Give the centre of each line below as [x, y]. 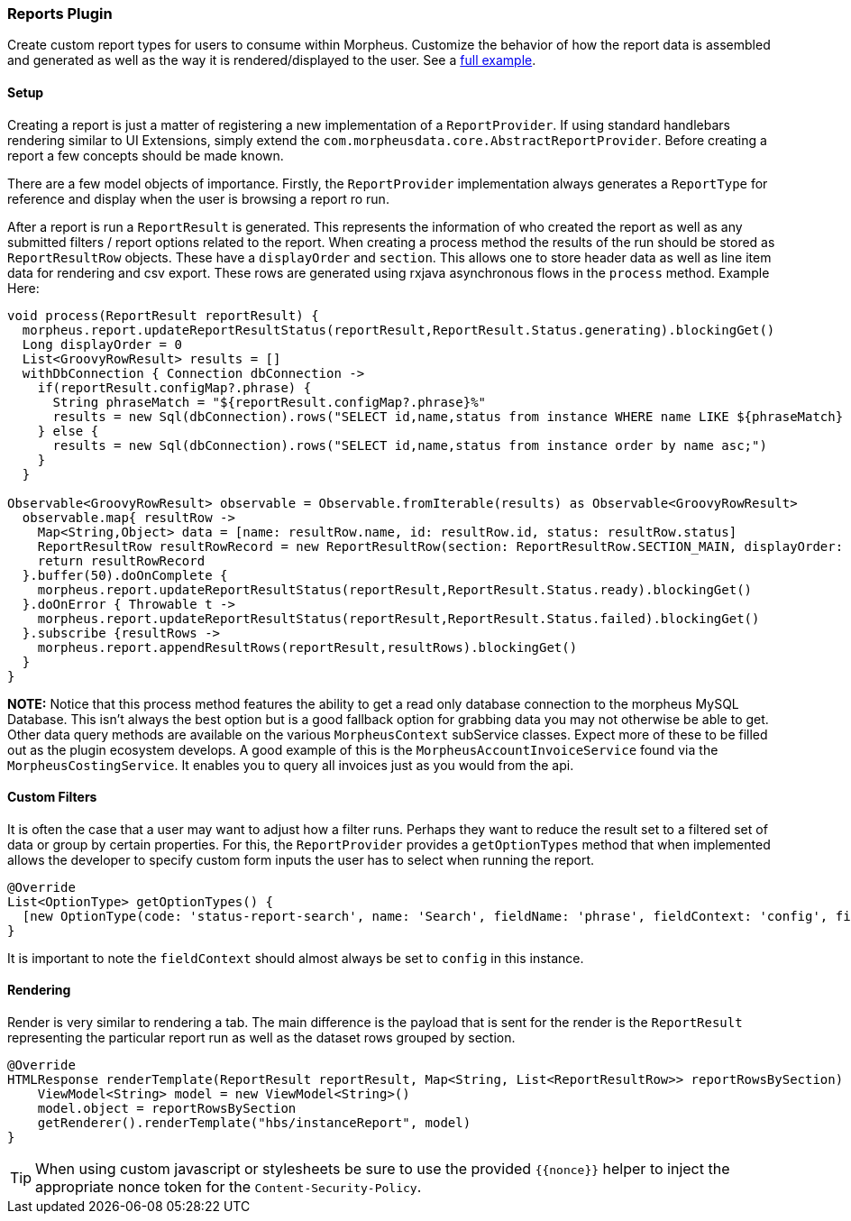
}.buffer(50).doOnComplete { [125, 575]
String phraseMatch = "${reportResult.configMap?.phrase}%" [270, 402]
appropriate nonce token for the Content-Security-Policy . [229, 1187]
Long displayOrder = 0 [102, 344]
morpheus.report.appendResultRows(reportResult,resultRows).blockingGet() [307, 647]
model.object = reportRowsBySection [167, 1109]
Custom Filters [52, 797]
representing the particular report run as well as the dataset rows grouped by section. [261, 1038]
